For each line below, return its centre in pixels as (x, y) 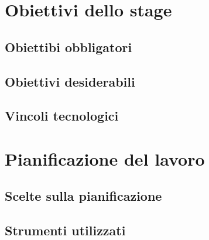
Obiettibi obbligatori (68, 47)
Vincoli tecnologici (62, 116)
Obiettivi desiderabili (70, 81)
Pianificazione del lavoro (105, 158)
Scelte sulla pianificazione (83, 196)
